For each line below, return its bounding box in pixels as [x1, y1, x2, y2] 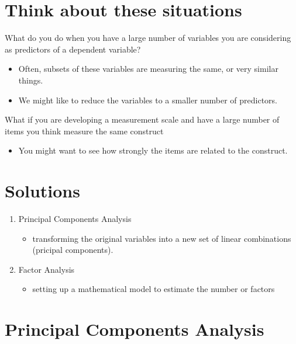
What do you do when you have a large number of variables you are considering [5, 32, 291, 44]
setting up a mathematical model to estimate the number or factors [32, 283, 275, 295]
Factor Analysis [18, 263, 75, 275]
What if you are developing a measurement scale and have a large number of [5, 113, 280, 126]
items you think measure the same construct [5, 124, 164, 137]
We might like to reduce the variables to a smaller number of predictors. [18, 93, 278, 106]
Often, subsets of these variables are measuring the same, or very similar [18, 62, 278, 75]
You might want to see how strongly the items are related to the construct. [18, 144, 288, 157]
